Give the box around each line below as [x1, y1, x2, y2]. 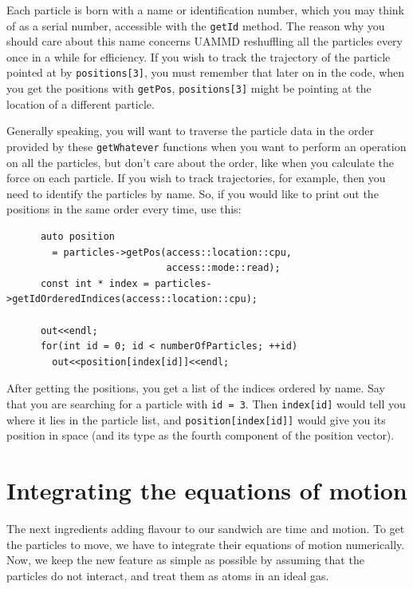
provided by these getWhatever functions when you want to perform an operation [6, 137, 407, 154]
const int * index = [40, 277, 149, 289]
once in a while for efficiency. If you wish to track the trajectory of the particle [6, 48, 391, 65]
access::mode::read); [166, 262, 281, 274]
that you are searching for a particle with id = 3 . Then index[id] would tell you [6, 395, 406, 412]
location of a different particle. [6, 95, 155, 112]
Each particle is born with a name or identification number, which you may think [6, 2, 405, 18]
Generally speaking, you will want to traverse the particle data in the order [6, 122, 374, 139]
